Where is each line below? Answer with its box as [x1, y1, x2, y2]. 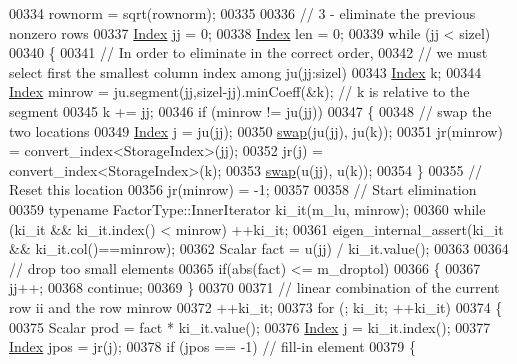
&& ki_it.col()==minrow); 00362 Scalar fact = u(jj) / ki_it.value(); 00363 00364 [9, 238, 509, 259]
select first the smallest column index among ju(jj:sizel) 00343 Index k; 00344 [9, 61, 482, 82]
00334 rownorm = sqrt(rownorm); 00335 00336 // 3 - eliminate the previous [9, 3, 476, 23]
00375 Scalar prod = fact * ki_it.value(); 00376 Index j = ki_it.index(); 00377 [9, 316, 491, 337]
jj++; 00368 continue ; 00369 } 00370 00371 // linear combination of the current [9, 277, 500, 298]
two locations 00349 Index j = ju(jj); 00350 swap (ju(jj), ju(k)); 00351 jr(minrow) [9, 120, 503, 141]
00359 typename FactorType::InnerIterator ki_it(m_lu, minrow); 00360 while [9, 198, 486, 219]
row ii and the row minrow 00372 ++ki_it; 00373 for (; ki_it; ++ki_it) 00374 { [9, 296, 503, 317]
